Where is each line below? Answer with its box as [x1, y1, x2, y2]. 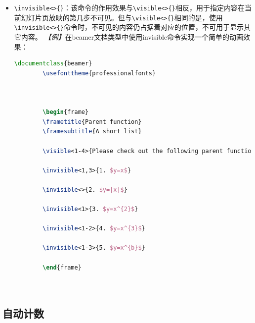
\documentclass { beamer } [14, 60, 92, 67]
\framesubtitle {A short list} [42, 128, 142, 135]
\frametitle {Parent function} [42, 118, 142, 125]
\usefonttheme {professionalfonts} [42, 69, 156, 77]
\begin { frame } [42, 108, 89, 116]
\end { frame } [42, 264, 82, 271]
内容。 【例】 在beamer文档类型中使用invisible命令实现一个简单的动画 [21, 31, 244, 42]
